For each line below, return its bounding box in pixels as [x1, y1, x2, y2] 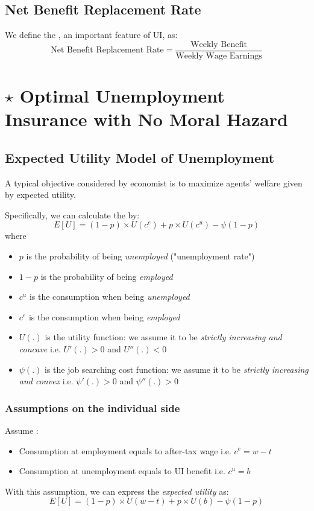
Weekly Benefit [190, 40, 248, 49]
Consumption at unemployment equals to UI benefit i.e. [19, 465, 225, 477]
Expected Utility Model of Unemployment [5, 148, 275, 167]
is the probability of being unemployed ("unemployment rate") [26, 250, 255, 262]
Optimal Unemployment [19, 83, 225, 108]
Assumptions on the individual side [5, 400, 180, 415]
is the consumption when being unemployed [29, 290, 190, 303]
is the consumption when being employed [28, 310, 180, 323]
